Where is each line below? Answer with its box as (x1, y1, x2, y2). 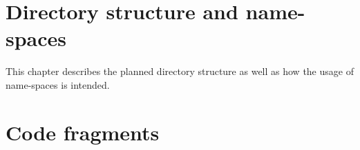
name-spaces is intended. (6, 77, 110, 92)
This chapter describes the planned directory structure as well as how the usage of (6, 64, 354, 78)
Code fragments (6, 118, 160, 146)
